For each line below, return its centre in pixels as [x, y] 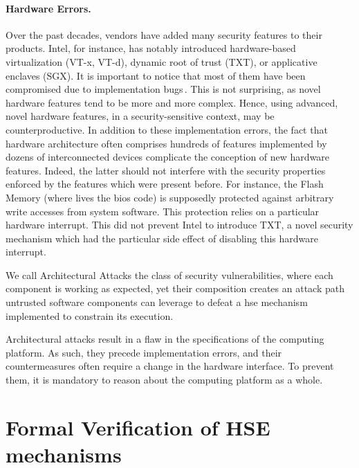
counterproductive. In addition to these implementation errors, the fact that [167, 129]
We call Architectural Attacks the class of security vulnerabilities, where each [169, 274]
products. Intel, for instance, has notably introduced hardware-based [151, 48]
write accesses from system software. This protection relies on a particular [163, 211]
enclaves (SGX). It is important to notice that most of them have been [156, 75]
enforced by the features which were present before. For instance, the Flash [165, 184]
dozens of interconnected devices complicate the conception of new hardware [168, 157]
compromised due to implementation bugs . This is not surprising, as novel [163, 89]
